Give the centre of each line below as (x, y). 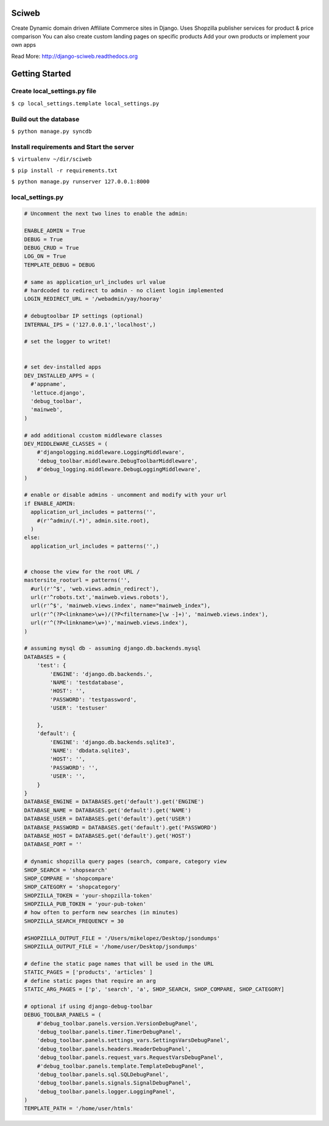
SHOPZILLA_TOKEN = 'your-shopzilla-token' (88, 896)
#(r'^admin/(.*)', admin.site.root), (93, 520)
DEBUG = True (44, 239)
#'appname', (48, 384)
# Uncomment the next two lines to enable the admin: (106, 214)
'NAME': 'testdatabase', (87, 682)
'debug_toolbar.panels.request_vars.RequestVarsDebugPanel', (130, 1057)
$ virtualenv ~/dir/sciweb (51, 159)
